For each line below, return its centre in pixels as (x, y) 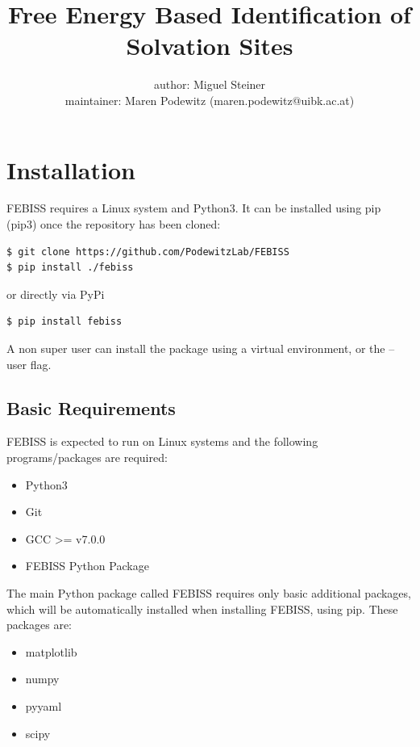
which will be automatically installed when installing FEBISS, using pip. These (202, 609)
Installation (71, 169)
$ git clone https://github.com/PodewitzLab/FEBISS (148, 252)
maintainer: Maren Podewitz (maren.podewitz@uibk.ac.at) (210, 100)
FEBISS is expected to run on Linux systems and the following (162, 441)
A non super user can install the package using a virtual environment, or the (196, 348)
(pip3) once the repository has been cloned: (114, 224)
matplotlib (51, 651)
